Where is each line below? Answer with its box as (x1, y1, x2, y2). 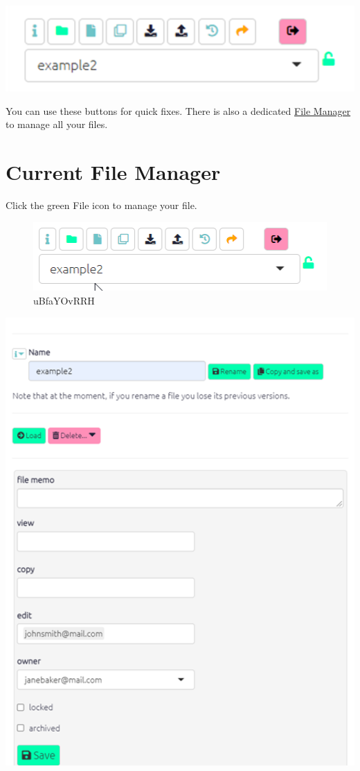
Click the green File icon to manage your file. (6, 198, 197, 212)
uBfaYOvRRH (33, 293, 95, 307)
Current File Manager (6, 158, 221, 186)
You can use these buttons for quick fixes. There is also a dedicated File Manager (6, 103, 351, 118)
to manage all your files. (6, 117, 108, 131)
